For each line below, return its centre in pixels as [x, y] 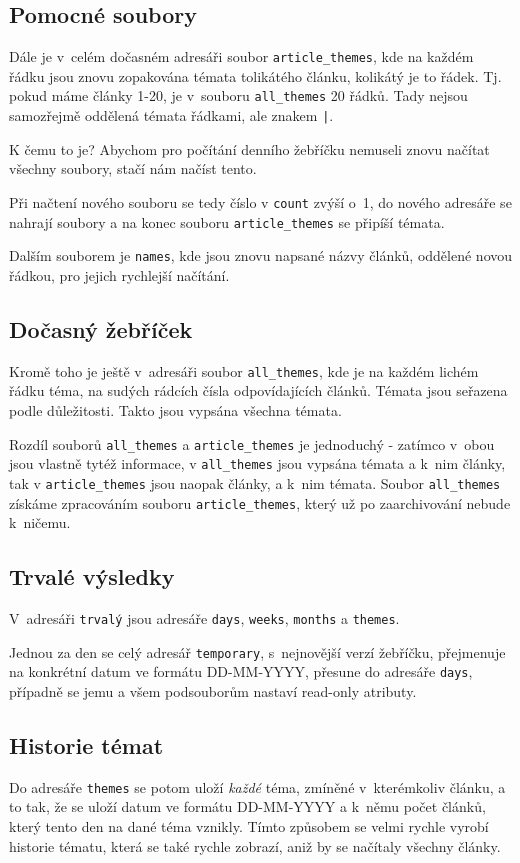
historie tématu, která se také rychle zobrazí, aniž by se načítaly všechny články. [255, 845]
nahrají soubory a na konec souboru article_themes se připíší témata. [227, 221]
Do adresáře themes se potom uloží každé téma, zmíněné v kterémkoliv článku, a [257, 786]
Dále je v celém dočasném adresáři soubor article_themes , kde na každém [241, 56]
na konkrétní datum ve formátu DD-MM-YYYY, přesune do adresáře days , [241, 671]
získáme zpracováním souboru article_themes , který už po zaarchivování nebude [260, 502]
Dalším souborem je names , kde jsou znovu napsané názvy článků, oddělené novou [261, 255]
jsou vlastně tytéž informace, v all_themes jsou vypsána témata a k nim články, [257, 463]
